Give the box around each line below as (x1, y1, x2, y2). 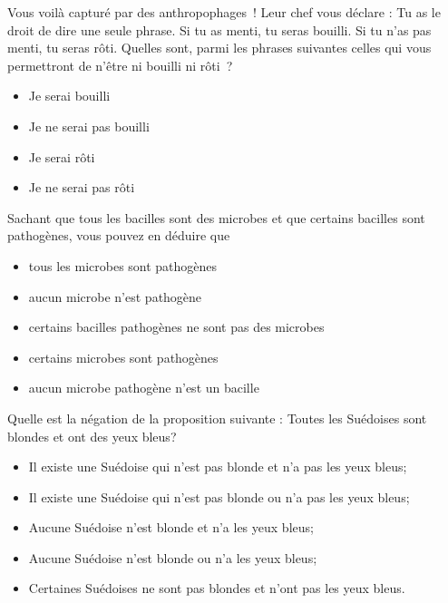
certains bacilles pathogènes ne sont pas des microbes (28, 317, 325, 336)
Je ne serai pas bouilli (28, 116, 150, 135)
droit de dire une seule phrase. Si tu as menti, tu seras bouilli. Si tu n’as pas (7, 20, 432, 39)
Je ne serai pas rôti (28, 178, 135, 197)
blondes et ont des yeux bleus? (7, 426, 177, 445)
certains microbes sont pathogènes (28, 347, 219, 366)
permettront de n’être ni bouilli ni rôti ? (7, 55, 233, 74)
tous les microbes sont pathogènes (28, 256, 218, 275)
